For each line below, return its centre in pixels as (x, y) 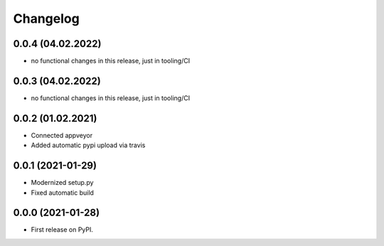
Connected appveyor (62, 135)
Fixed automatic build (62, 193)
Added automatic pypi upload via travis (88, 145)
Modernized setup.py (62, 183)
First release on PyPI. (62, 230)
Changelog (46, 18)
